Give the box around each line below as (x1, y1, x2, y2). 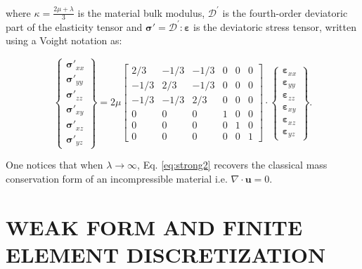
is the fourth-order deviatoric (222, 5, 348, 20)
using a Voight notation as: (6, 33, 122, 48)
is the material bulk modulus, (77, 5, 205, 20)
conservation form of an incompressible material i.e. (6, 171, 228, 185)
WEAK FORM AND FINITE (6, 212, 303, 241)
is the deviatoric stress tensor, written (193, 19, 356, 34)
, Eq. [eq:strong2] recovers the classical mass (137, 157, 328, 172)
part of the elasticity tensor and (6, 19, 143, 34)
